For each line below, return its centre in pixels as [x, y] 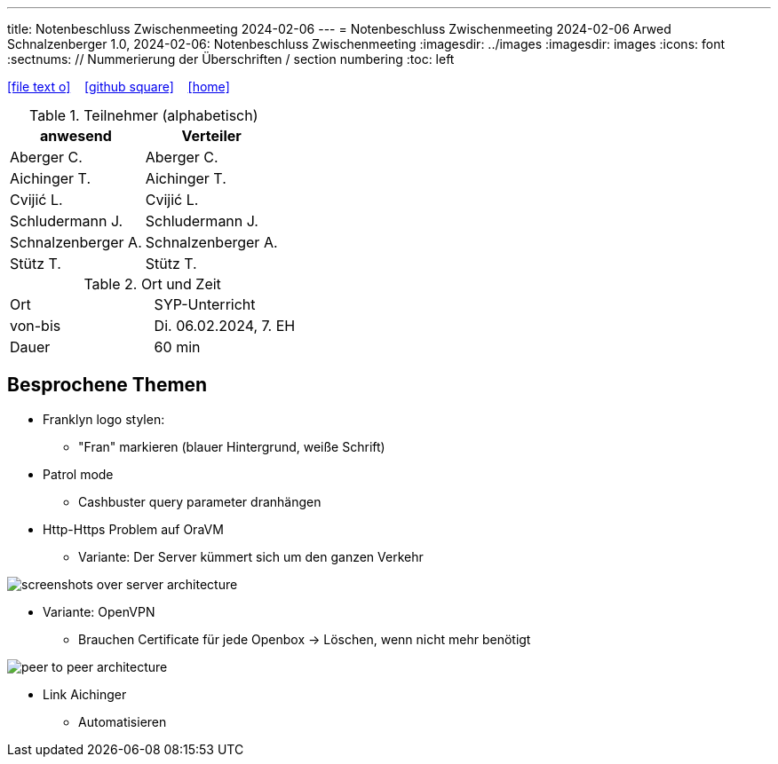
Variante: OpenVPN [99, 611]
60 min [177, 347]
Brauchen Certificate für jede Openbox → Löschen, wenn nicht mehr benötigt [305, 639]
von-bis [36, 326]
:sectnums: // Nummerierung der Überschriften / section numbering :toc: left [231, 59]
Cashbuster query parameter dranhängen [200, 501]
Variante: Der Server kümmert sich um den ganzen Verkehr [251, 556]
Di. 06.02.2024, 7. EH [225, 326]
